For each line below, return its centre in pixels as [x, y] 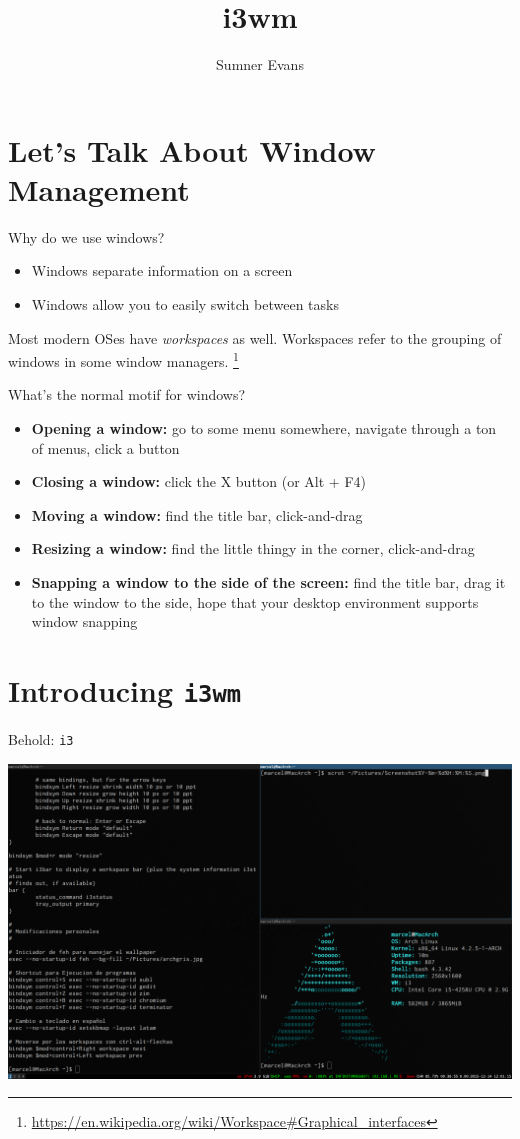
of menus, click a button [105, 447]
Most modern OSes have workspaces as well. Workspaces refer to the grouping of [255, 337]
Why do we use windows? [86, 236]
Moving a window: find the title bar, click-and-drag [197, 514]
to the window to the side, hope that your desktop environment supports [255, 601]
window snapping [84, 621]
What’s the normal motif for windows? [127, 394]
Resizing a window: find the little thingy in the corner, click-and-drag [253, 548]
